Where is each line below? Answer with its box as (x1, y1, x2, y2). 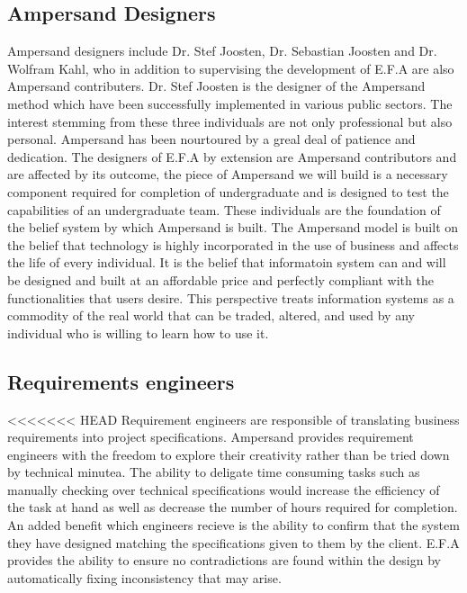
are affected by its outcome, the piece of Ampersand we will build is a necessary (7, 165, 448, 184)
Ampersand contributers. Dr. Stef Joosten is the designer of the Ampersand (7, 76, 426, 95)
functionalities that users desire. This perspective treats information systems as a (7, 288, 454, 307)
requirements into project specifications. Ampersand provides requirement (7, 427, 414, 446)
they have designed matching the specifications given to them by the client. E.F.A (7, 533, 460, 552)
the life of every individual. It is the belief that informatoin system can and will (7, 253, 446, 272)
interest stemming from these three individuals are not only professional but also (7, 112, 453, 130)
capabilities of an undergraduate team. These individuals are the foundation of (7, 200, 441, 219)
